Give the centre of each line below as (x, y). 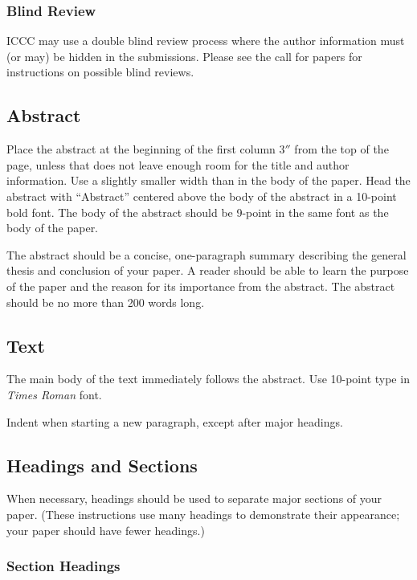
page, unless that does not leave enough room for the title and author (178, 164)
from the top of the (341, 149)
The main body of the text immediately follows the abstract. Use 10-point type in (208, 379)
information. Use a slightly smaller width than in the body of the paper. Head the (208, 180)
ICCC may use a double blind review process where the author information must (206, 41)
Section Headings (63, 566)
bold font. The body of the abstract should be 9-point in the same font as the (198, 212)
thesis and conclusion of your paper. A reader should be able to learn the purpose (208, 270)
